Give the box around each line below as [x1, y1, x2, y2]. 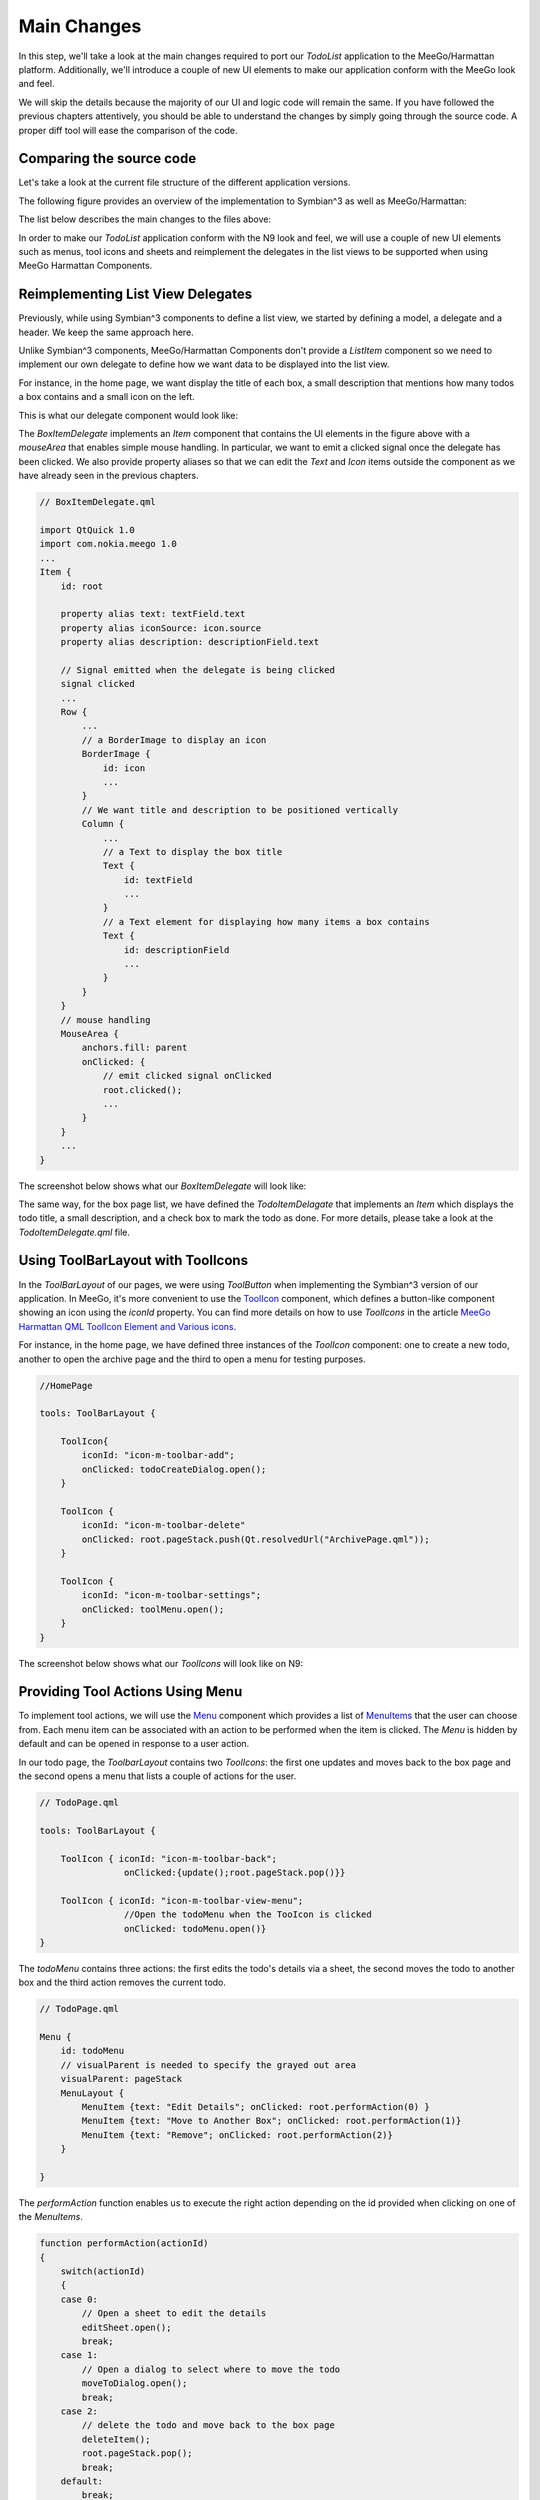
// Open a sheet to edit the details [81, 2308, 267, 2319]
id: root [60, 580, 104, 592]
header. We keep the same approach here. [18, 326, 194, 338]
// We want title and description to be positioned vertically [81, 804, 399, 815]
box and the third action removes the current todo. [18, 1976, 227, 1989]
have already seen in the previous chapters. [18, 470, 199, 482]
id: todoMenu [60, 2045, 125, 2057]
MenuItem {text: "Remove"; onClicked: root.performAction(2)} [81, 2129, 394, 2140]
